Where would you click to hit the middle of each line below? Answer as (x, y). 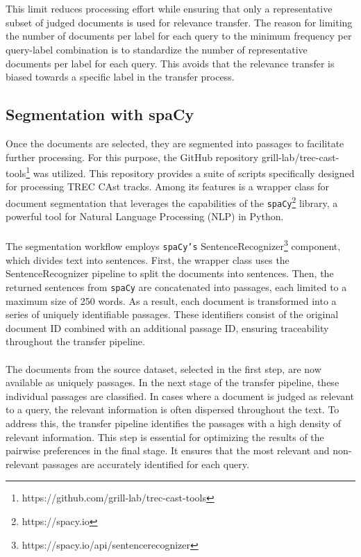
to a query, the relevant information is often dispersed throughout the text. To (173, 409)
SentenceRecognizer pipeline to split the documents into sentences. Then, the (170, 273)
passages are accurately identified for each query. (145, 464)
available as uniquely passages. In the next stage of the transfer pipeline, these (173, 382)
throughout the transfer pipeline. (75, 341)
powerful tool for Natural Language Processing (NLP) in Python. (145, 216)
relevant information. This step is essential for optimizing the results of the (165, 437)
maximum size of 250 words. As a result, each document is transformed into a (171, 300)
